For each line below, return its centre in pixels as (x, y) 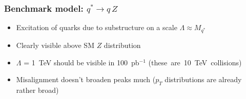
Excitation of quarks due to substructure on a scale (97, 27)
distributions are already (203, 79)
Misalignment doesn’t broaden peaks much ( (86, 79)
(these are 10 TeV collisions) (195, 62)
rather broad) (37, 90)
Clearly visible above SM (55, 45)
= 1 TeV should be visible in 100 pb (81, 62)
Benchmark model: (44, 8)
